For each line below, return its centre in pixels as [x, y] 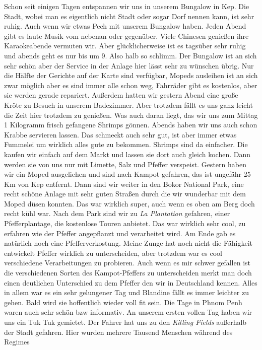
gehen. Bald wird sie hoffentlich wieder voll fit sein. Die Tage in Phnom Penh [123, 302]
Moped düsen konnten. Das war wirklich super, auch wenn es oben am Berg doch [129, 203]
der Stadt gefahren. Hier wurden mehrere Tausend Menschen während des [118, 332]
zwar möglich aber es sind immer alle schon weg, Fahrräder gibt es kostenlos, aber [131, 85]
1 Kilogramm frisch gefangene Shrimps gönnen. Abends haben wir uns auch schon [131, 125]
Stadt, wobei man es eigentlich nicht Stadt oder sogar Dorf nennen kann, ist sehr [129, 16]
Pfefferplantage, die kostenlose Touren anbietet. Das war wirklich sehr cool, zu [125, 223]
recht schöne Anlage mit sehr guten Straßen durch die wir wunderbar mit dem [125, 194]
